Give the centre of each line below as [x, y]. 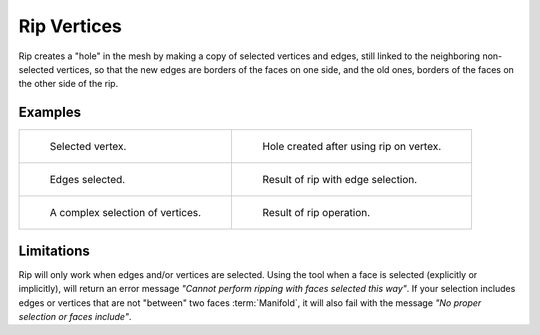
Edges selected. [87, 180]
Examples [50, 112]
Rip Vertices [70, 26]
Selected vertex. [88, 147]
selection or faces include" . [75, 316]
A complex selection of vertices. [125, 213]
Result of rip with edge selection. [340, 180]
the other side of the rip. [68, 84]
